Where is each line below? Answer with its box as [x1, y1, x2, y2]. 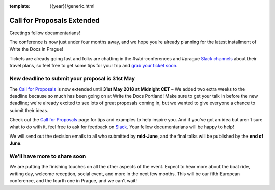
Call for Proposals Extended [9, 16, 100, 25]
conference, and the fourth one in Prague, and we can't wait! [9, 178, 137, 184]
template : [9, 3, 31, 9]
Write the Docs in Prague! [9, 46, 64, 52]
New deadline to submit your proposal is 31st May [9, 75, 135, 83]
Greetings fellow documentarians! [9, 30, 81, 36]
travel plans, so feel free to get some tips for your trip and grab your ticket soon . [9, 63, 178, 69]
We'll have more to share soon [9, 153, 86, 160]
